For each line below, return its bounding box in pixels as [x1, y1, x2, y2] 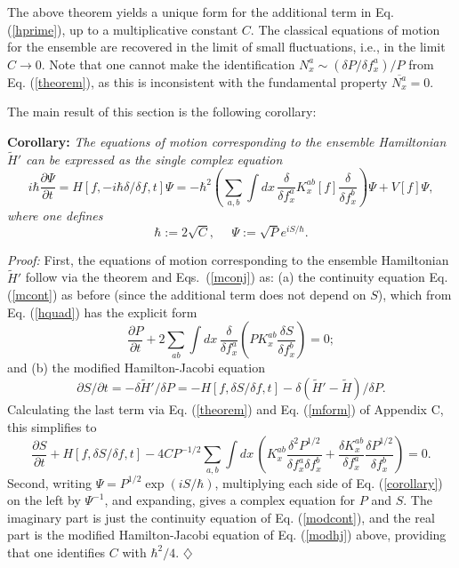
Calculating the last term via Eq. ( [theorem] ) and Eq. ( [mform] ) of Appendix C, [7, 400, 444, 419]
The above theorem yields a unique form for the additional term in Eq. [7, 3, 394, 20]
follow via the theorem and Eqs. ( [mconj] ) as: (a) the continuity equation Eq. [25, 268, 448, 286]
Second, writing [7, 473, 92, 492]
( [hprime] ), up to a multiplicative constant [7, 20, 238, 38]
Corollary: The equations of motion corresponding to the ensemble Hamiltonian [7, 132, 447, 150]
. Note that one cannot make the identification [41, 54, 295, 73]
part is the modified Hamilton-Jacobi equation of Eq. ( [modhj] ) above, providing [7, 525, 447, 544]
